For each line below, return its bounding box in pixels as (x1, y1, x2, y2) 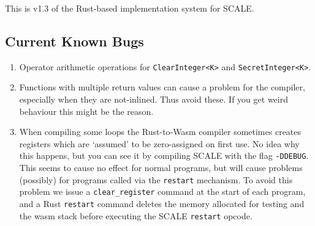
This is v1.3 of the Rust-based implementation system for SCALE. (5, 2, 254, 14)
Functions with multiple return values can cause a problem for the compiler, (19, 81, 305, 93)
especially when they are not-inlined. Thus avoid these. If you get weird (19, 93, 288, 106)
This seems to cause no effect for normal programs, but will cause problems (19, 161, 303, 174)
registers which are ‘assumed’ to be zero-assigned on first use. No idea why (19, 137, 300, 150)
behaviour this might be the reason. (19, 104, 154, 117)
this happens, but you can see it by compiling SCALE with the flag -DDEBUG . (19, 149, 309, 162)
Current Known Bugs (5, 31, 144, 50)
